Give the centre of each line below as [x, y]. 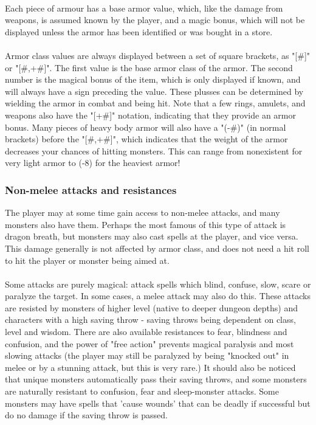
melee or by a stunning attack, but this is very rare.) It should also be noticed [150, 367]
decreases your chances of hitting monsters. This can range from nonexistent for [154, 150]
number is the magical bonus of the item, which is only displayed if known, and [153, 79]
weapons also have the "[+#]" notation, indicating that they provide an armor [150, 115]
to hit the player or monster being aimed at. [87, 260]
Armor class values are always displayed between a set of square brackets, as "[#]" [158, 55]
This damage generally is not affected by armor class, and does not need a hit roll [157, 248]
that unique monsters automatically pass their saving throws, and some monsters [156, 379]
